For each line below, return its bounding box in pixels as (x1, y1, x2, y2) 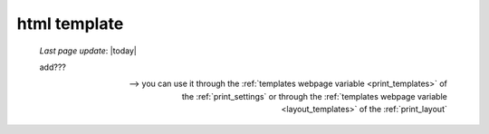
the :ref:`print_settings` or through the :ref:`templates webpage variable (181, 91, 447, 101)
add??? (39, 62, 67, 72)
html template (16, 14, 124, 33)
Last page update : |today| (39, 45, 138, 56)
